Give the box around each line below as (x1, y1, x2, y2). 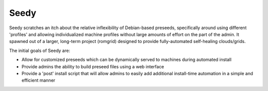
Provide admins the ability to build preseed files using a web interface (21, 63, 164, 69)
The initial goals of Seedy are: (9, 47, 70, 53)
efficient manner (21, 77, 56, 84)
